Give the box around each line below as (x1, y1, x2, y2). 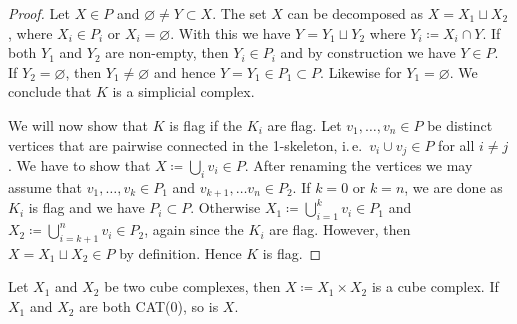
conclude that (8, 81, 92, 102)
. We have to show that (8, 155, 151, 176)
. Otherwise (190, 197, 261, 218)
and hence (153, 61, 216, 82)
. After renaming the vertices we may (244, 155, 473, 176)
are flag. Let (267, 114, 342, 135)
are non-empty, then (105, 42, 229, 63)
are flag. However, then (269, 219, 411, 240)
